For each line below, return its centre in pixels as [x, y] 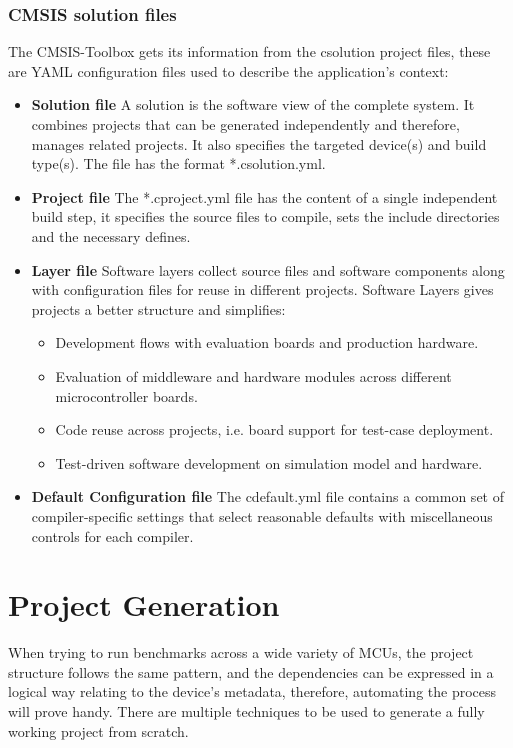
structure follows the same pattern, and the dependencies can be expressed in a [251, 671]
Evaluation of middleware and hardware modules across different [253, 375]
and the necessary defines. [111, 235]
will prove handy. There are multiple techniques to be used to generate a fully [246, 711]
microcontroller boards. [126, 395]
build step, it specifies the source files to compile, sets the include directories [265, 216]
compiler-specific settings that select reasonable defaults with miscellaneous [262, 515]
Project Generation [144, 604]
